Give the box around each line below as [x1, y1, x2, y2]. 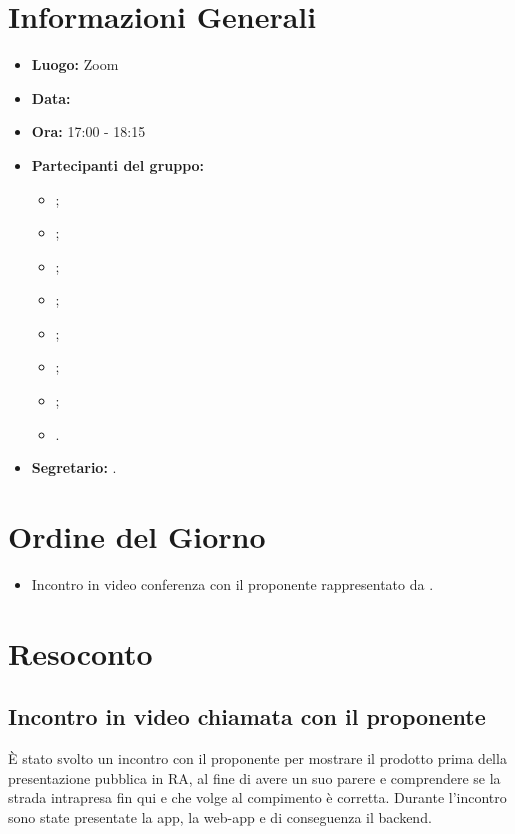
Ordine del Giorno [8, 516, 266, 557]
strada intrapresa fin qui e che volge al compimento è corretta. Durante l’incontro [8, 787, 507, 808]
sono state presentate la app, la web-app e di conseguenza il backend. [8, 806, 432, 827]
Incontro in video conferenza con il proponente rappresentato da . [31, 573, 434, 594]
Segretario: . [31, 457, 117, 478]
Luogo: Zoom [31, 54, 119, 75]
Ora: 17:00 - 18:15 [31, 121, 146, 142]
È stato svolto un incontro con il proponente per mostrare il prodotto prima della [8, 748, 507, 769]
